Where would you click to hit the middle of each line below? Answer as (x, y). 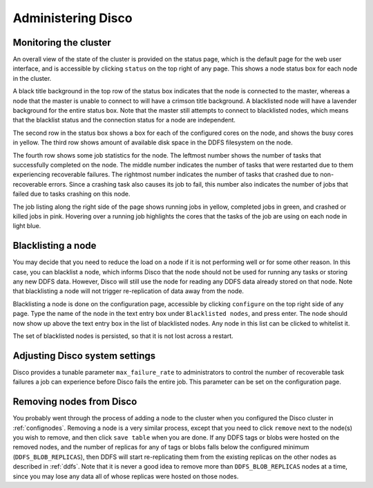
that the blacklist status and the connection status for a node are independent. (124, 120)
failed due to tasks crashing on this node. (71, 194)
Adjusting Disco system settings (84, 356)
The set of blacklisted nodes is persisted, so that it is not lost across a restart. (123, 336)
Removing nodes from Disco (75, 402)
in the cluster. (32, 78)
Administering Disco (73, 18)
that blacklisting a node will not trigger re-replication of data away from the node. (128, 291)
